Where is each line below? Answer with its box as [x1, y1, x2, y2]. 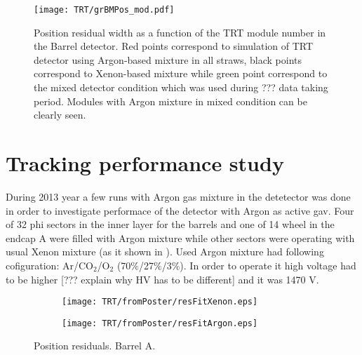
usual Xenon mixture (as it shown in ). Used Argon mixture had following [6, 244, 324, 259]
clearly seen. [34, 107, 86, 122]
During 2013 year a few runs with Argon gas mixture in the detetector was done [6, 189, 351, 203]
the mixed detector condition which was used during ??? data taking [34, 80, 328, 95]
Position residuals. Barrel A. [34, 338, 156, 353]
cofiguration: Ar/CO [6, 257, 93, 272]
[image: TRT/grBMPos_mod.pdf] [34, 5, 175, 15]
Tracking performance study [6, 149, 284, 177]
